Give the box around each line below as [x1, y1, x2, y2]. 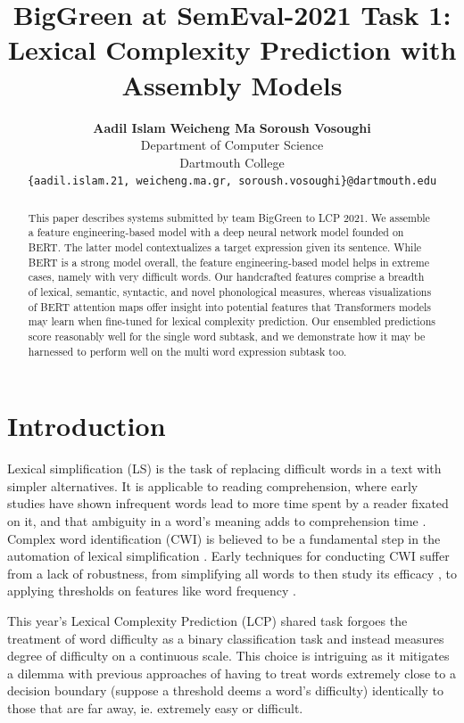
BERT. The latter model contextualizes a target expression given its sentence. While [28, 240, 421, 255]
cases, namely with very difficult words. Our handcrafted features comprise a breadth [28, 269, 425, 284]
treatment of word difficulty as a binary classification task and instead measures [7, 629, 444, 647]
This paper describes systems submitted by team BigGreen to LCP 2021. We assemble [28, 210, 430, 225]
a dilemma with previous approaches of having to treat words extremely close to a [7, 663, 456, 682]
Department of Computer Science [140, 136, 324, 154]
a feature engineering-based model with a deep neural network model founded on [28, 225, 404, 240]
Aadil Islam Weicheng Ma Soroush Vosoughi [93, 118, 371, 136]
